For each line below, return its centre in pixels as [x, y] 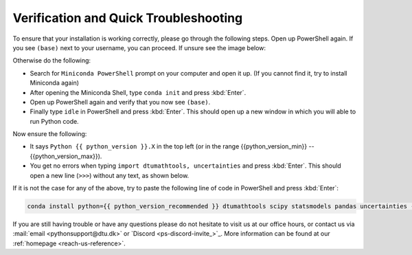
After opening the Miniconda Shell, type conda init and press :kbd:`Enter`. [138, 92]
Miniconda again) [54, 83]
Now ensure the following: [50, 134]
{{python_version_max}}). [66, 156]
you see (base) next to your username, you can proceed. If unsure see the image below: [139, 47]
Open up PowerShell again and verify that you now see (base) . [120, 102]
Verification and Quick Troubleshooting [128, 18]
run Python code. [54, 121]
